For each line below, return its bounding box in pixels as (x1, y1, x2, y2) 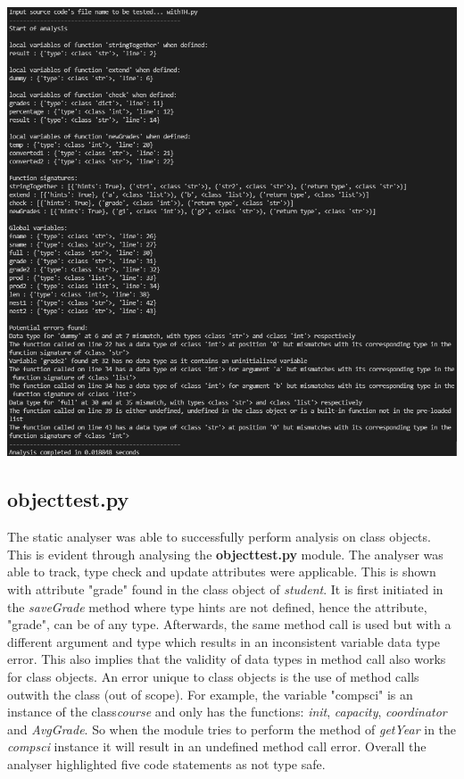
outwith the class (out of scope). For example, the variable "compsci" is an (7, 684, 413, 703)
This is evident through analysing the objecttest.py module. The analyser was (7, 544, 443, 563)
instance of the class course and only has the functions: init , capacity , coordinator (7, 702, 447, 721)
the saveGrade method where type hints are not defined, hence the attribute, (7, 597, 427, 616)
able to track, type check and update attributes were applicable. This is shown (7, 562, 436, 581)
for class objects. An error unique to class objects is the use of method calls (7, 667, 419, 685)
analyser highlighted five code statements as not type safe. (7, 754, 326, 773)
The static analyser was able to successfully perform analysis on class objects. (7, 527, 431, 546)
